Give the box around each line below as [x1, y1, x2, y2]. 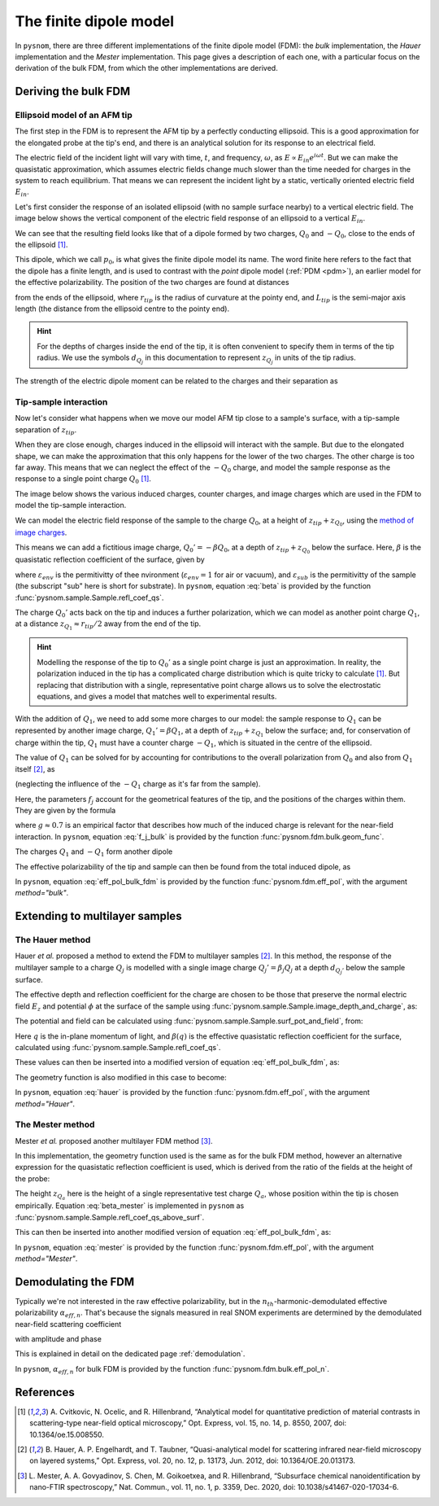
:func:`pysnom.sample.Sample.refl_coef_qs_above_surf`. [15, 1212, 205, 1222]
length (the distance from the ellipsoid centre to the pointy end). [15, 304, 230, 313]
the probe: [15, 1173, 50, 1184]
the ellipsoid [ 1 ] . [15, 240, 68, 249]
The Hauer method [15, 935, 91, 946]
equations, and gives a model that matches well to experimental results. [37, 692, 277, 702]
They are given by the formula [15, 805, 116, 815]
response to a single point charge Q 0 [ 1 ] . [15, 474, 152, 486]
